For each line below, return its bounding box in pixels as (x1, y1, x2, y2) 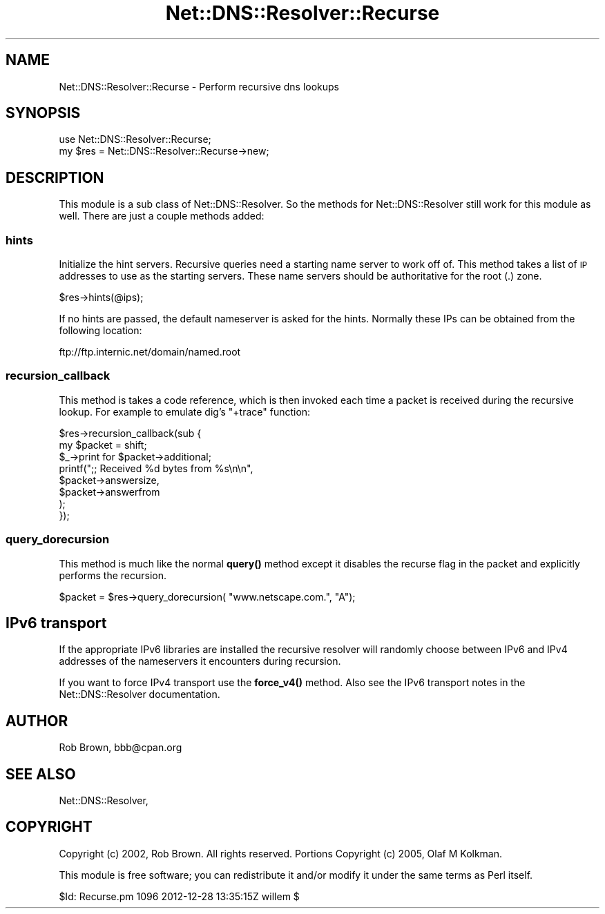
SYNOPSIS (6, 104, 81, 122)
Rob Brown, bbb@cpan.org (59, 741, 182, 754)
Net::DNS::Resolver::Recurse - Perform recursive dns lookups (59, 80, 340, 93)
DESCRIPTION (6, 168, 104, 186)
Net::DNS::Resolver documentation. (59, 688, 220, 701)
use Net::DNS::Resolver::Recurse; (59, 133, 211, 146)
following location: (59, 324, 142, 337)
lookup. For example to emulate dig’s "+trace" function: (59, 405, 311, 418)
